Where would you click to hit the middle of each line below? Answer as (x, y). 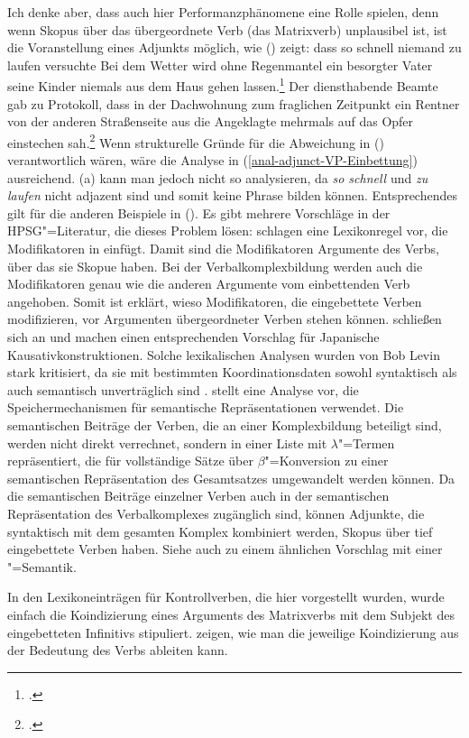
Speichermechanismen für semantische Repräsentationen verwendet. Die (206, 407)
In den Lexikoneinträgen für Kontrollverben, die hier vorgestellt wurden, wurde (226, 597)
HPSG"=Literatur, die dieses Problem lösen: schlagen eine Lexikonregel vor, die (228, 231)
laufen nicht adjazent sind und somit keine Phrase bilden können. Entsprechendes (232, 195)
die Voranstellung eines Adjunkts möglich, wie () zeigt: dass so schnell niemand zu (234, 47)
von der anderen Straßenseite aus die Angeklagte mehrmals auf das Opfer (211, 121)
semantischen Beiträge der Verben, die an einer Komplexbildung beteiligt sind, (225, 424)
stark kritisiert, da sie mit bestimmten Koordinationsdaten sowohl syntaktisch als (232, 372)
